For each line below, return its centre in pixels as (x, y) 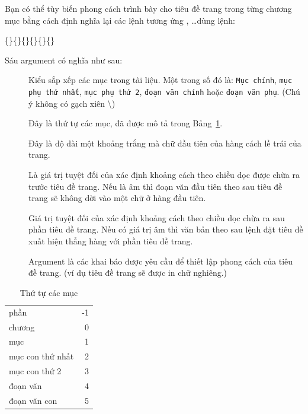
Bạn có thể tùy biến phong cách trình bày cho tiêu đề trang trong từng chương (148, 8)
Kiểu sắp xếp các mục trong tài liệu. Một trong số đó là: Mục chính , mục (161, 80)
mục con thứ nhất (41, 356)
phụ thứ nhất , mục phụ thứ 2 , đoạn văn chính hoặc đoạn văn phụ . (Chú (164, 92)
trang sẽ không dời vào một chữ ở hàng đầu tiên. (117, 198)
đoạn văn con (33, 400)
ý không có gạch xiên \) (72, 103)
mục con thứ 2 (35, 371)
